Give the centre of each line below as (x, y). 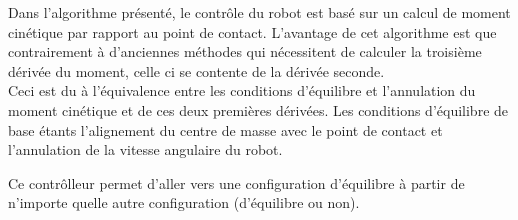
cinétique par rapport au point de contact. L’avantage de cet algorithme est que (252, 31)
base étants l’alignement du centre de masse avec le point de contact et (225, 129)
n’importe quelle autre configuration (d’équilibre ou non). (184, 202)
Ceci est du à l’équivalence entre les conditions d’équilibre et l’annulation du (242, 90)
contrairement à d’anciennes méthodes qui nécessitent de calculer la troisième (245, 51)
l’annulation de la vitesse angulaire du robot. (145, 149)
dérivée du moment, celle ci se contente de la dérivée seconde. (196, 70)
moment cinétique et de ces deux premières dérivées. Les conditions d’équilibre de (258, 109)
